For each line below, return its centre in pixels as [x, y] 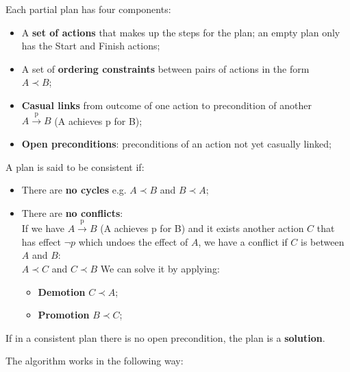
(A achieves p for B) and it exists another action [202, 228]
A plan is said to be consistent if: [75, 166]
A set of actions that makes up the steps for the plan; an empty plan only [181, 32]
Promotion [64, 315]
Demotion [62, 291]
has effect [41, 241]
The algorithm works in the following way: [95, 361]
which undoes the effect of [133, 241]
